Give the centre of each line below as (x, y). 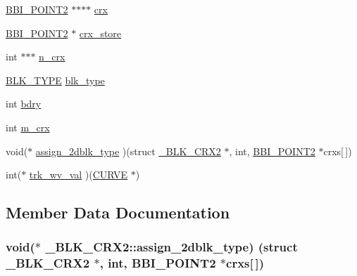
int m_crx (28, 127)
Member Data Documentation (118, 212)
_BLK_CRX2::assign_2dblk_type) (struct (171, 247)
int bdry (24, 104)
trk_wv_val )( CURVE (79, 175)
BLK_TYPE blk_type (55, 80)
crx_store (100, 33)
